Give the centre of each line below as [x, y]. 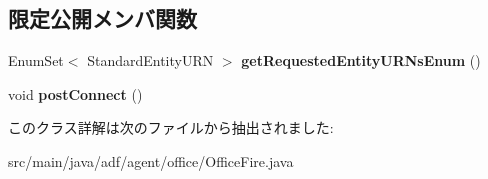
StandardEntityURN [150, 60]
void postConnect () [75, 93]
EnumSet [36, 60]
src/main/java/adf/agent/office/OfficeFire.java [151, 160]
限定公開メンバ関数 [102, 18]
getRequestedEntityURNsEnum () [361, 60]
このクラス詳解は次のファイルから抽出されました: [171, 127]
